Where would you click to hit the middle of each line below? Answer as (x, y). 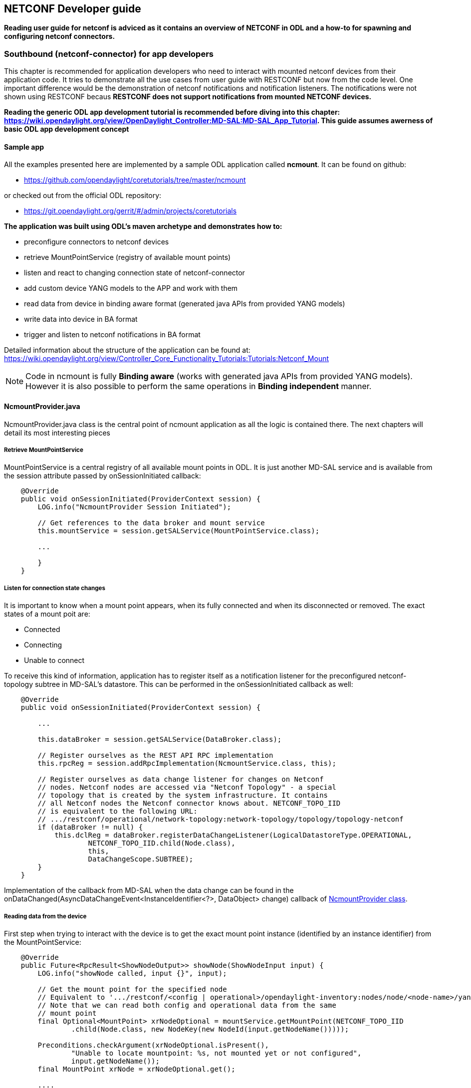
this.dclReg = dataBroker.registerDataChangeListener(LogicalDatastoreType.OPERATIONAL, (233, 835)
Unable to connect (54, 660)
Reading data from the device (45, 916)
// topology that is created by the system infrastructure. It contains (183, 795)
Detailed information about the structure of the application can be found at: (127, 350)
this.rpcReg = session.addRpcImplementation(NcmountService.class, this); (187, 763)
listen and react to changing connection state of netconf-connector (134, 273)
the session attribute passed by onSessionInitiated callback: (103, 476)
